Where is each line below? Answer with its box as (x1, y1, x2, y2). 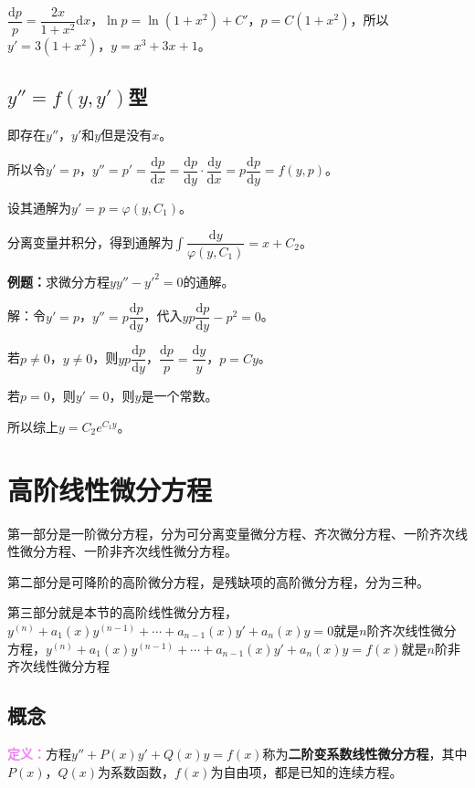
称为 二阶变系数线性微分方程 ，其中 (262, 743, 468, 762)
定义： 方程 (7, 743, 71, 762)
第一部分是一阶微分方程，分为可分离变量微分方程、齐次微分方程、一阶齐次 (7, 523, 455, 542)
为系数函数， (98, 762, 175, 781)
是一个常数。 (141, 386, 218, 405)
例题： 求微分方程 (7, 271, 110, 290)
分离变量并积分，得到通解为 (7, 232, 174, 251)
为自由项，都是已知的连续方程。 (210, 762, 403, 781)
